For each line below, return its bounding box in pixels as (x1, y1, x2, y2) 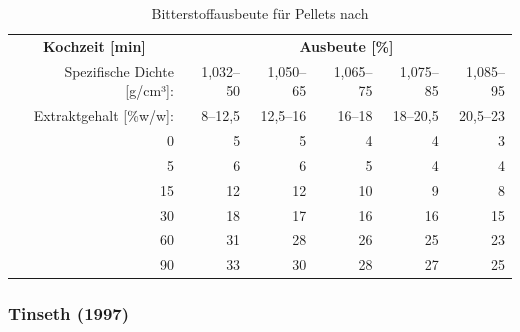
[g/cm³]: (125, 80, 174, 101)
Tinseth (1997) (8, 301, 130, 326)
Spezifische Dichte (64, 60, 174, 81)
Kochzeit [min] (43, 35, 146, 56)
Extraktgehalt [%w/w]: (33, 105, 174, 126)
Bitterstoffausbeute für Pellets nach (151, 3, 369, 23)
